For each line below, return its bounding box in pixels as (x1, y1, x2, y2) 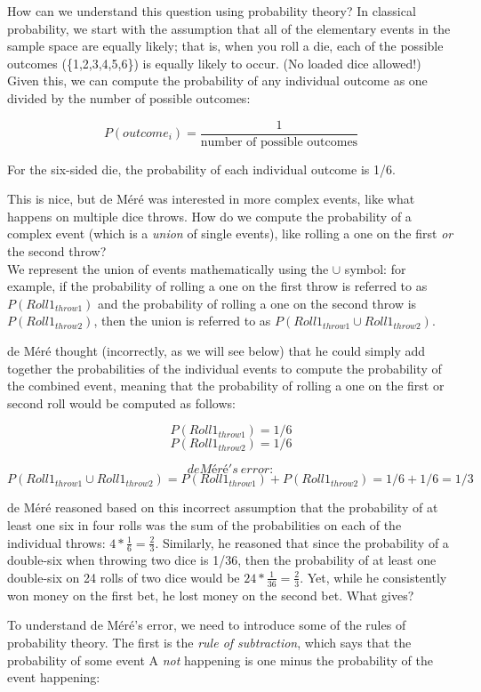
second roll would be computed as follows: (7, 393, 236, 412)
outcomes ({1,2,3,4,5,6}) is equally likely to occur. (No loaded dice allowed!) (7, 53, 421, 72)
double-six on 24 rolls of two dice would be (7, 567, 240, 586)
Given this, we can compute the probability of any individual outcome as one (7, 71, 428, 90)
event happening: (7, 668, 100, 687)
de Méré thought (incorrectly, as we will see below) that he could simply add (7, 341, 426, 359)
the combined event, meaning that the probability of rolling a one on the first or (7, 376, 445, 395)
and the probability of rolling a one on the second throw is (98, 294, 417, 312)
